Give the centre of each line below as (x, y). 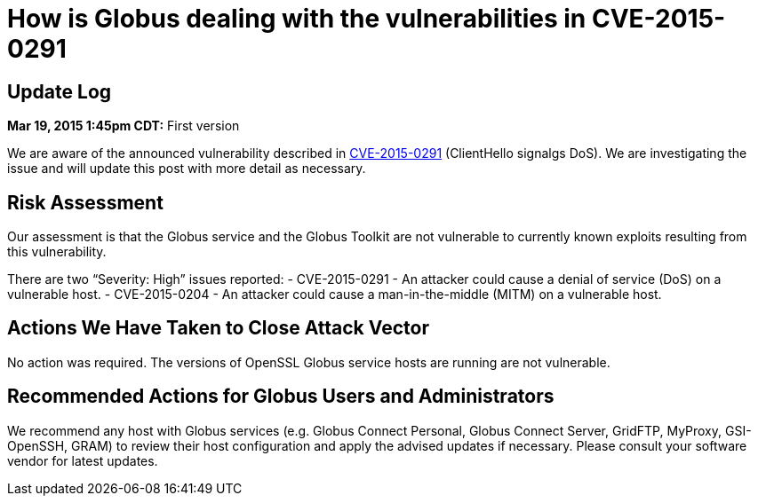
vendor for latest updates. (83, 460)
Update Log (60, 91)
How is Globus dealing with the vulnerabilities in (297, 19)
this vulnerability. (57, 252)
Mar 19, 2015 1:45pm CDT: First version (124, 126)
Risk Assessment (85, 202)
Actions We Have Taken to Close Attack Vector (218, 328)
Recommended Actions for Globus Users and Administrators (281, 397)
